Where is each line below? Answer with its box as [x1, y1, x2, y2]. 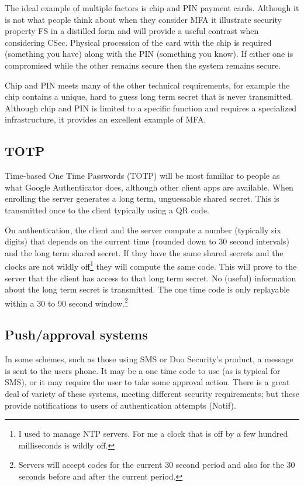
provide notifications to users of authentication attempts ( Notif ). [5, 399, 236, 411]
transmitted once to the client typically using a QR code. [5, 203, 209, 216]
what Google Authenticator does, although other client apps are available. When [5, 181, 293, 193]
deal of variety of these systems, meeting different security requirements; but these [5, 387, 299, 399]
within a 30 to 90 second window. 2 [5, 295, 128, 309]
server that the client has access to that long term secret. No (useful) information [5, 271, 296, 284]
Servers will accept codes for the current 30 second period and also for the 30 [18, 458, 295, 471]
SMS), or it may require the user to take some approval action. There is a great [5, 376, 290, 388]
